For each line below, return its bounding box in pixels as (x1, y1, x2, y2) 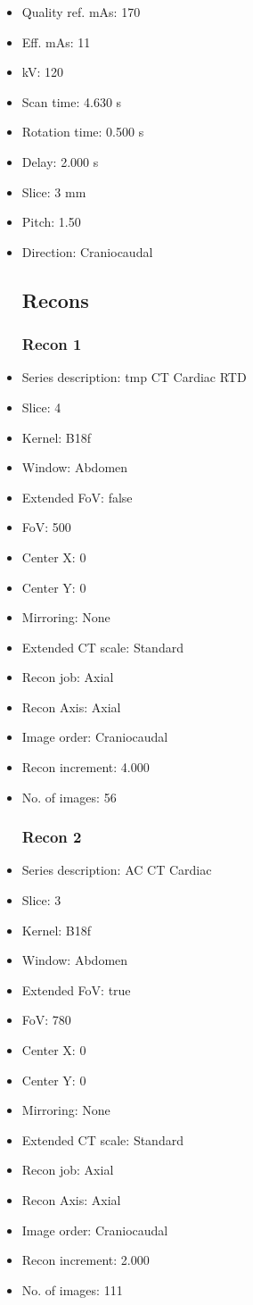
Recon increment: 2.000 (21, 1251, 150, 1269)
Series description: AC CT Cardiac (21, 860, 212, 879)
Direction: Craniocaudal (21, 242, 153, 261)
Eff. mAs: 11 (21, 32, 91, 51)
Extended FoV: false (21, 487, 133, 506)
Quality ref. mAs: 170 (21, 3, 141, 21)
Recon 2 (21, 826, 82, 848)
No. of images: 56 (21, 787, 117, 806)
